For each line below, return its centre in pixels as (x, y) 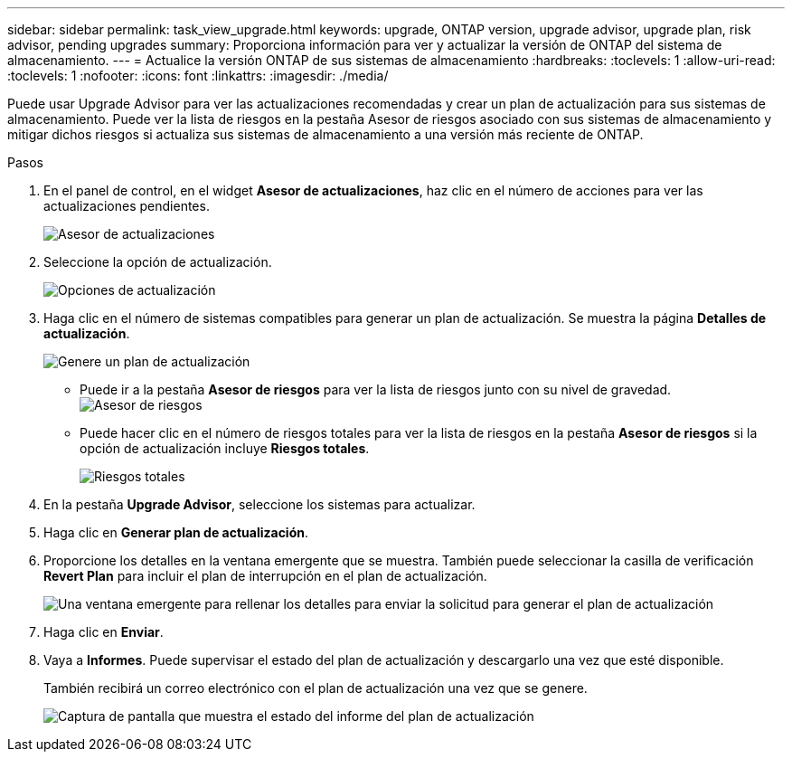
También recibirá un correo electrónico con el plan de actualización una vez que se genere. (316, 688)
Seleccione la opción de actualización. (158, 262)
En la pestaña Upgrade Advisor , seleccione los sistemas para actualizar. (259, 504)
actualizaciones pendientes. (127, 206)
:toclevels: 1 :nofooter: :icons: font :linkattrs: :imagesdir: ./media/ (198, 76)
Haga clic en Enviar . (104, 632)
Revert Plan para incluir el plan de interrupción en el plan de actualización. (265, 576)
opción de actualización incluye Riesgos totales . (225, 448)
